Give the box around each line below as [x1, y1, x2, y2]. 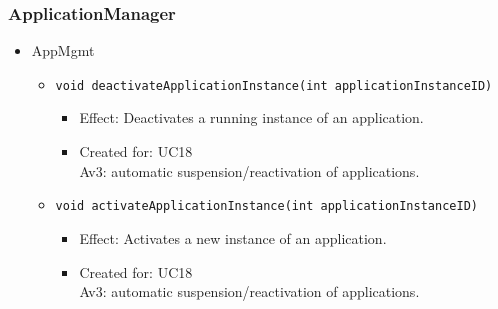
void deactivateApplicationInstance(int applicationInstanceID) [55, 78, 493, 93]
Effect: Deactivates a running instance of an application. [79, 107, 424, 128]
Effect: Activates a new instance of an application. [79, 227, 387, 248]
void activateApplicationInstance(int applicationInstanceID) [55, 199, 478, 214]
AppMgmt [31, 40, 95, 61]
